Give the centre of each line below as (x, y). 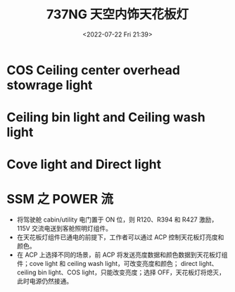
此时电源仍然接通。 (45, 281)
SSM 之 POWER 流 (60, 199)
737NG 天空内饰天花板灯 (118, 14)
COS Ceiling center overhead (94, 70)
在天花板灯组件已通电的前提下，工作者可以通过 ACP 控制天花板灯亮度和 (120, 237)
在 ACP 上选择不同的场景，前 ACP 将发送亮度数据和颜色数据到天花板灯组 (122, 255)
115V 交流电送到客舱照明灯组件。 (64, 229)
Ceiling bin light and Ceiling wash (106, 118)
